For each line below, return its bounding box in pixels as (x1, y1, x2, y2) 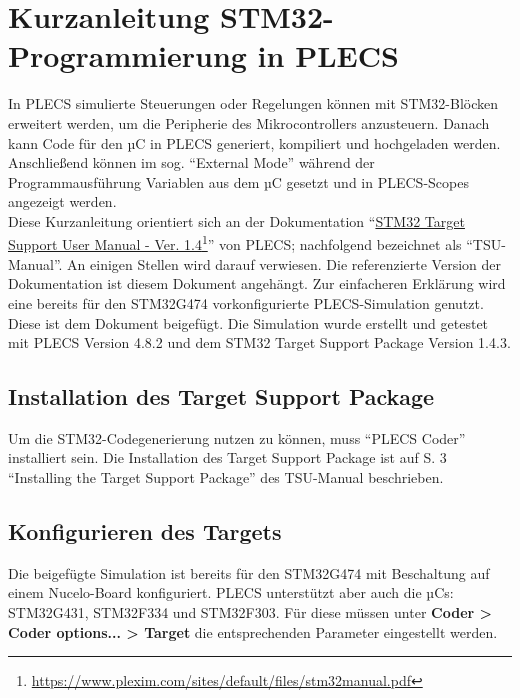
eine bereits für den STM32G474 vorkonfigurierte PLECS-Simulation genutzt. (8, 292, 484, 313)
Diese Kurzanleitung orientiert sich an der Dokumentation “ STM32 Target (8, 210, 465, 231)
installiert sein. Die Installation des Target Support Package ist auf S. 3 (8, 447, 447, 468)
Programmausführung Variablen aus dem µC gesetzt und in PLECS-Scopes (8, 171, 469, 192)
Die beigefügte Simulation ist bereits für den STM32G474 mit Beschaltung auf (8, 562, 490, 583)
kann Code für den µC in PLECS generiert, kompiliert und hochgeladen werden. (8, 132, 501, 153)
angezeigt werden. (8, 191, 117, 212)
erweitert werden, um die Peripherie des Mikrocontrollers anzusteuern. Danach (8, 112, 490, 133)
